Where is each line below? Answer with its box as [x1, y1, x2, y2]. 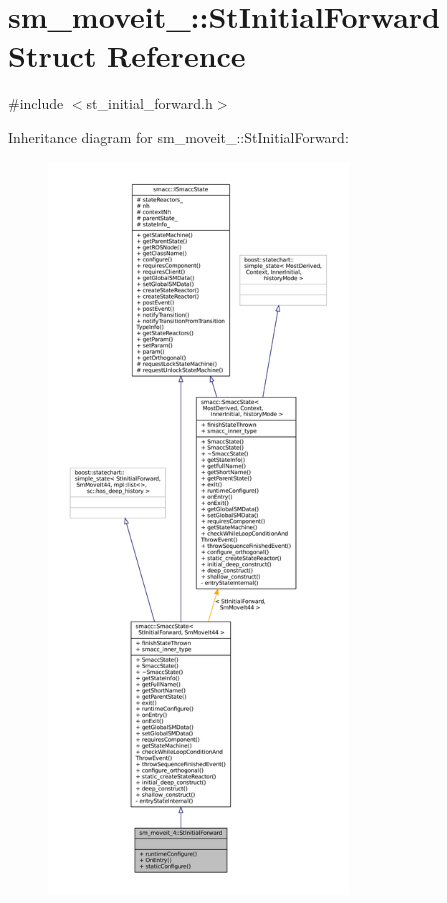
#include [8, 93, 64, 114]
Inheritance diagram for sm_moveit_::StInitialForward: [8, 126, 349, 147]
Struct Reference [8, 35, 246, 76]
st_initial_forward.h [86, 93, 213, 114]
